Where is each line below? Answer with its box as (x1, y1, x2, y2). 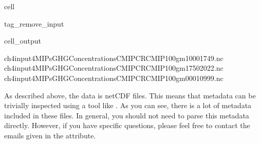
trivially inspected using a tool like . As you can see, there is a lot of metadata (4, 100, 252, 111)
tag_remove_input (4, 18, 64, 29)
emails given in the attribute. (4, 130, 96, 140)
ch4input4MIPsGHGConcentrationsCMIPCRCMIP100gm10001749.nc (4, 52, 224, 63)
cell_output (4, 35, 41, 46)
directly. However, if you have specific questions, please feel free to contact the (4, 120, 250, 131)
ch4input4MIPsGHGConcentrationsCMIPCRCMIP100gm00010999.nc (4, 72, 224, 83)
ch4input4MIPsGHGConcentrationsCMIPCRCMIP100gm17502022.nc (4, 63, 224, 73)
